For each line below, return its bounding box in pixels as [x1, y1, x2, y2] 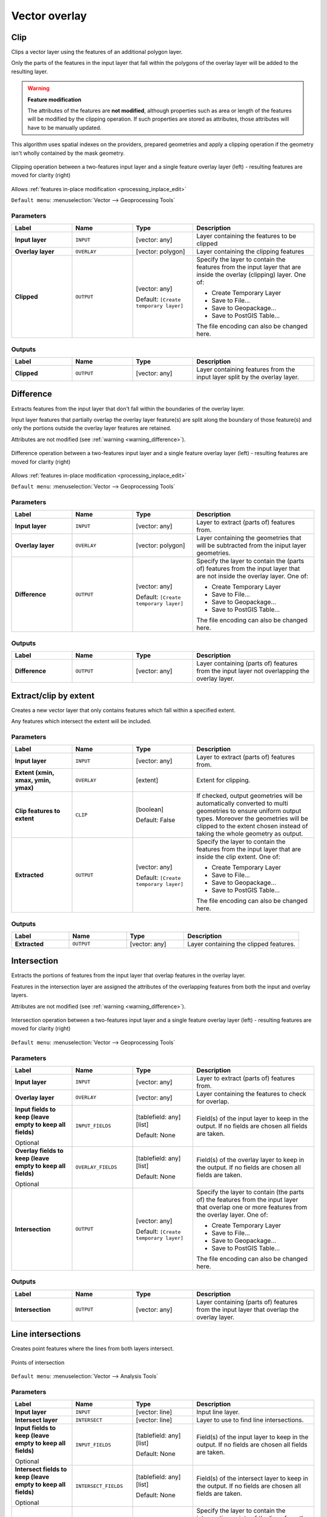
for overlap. [196, 1097, 230, 1106]
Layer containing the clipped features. [187, 939, 296, 948]
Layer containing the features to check [196, 1089, 307, 1098]
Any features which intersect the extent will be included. [11, 718, 151, 725]
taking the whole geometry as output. [196, 829, 303, 838]
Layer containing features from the [196, 365, 296, 374]
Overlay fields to [15, 1146, 64, 1155]
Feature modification [27, 96, 82, 103]
